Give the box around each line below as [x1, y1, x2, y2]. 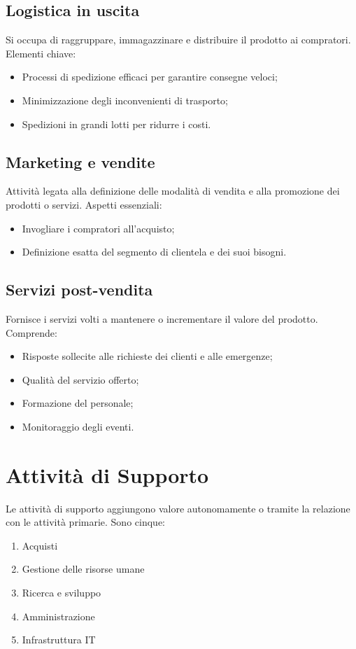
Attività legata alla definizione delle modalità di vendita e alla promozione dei [6, 183, 340, 198]
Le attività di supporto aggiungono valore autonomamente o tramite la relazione [6, 501, 350, 515]
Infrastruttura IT [22, 632, 96, 647]
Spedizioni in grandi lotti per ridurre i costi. [22, 116, 211, 131]
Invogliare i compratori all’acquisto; [22, 221, 175, 235]
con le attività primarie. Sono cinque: [6, 515, 165, 529]
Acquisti [22, 538, 58, 552]
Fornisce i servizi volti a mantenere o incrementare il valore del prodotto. [6, 311, 318, 326]
